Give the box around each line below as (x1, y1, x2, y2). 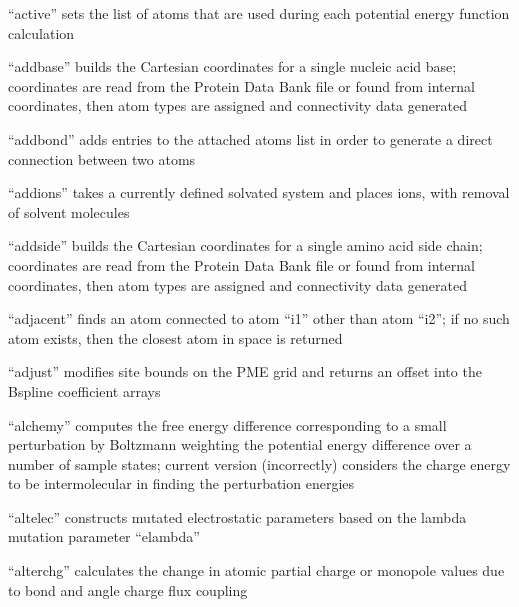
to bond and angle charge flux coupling (8, 579, 248, 600)
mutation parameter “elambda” (8, 526, 200, 547)
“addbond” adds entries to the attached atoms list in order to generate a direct (8, 128, 493, 149)
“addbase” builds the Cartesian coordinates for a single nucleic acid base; (8, 56, 457, 77)
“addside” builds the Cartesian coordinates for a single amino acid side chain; (8, 235, 483, 256)
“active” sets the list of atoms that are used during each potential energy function (8, 3, 510, 23)
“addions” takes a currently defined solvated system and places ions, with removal (8, 182, 510, 203)
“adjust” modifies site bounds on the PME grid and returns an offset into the (8, 361, 482, 382)
